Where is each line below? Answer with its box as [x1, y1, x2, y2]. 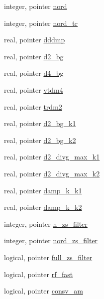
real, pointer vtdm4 [4, 84, 63, 95]
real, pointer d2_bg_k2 [4, 135, 76, 145]
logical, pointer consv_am [4, 286, 83, 296]
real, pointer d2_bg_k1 [4, 118, 76, 129]
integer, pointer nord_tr [4, 17, 78, 28]
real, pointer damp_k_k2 [4, 202, 82, 212]
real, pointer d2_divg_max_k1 [4, 151, 100, 162]
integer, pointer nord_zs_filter [4, 235, 98, 246]
